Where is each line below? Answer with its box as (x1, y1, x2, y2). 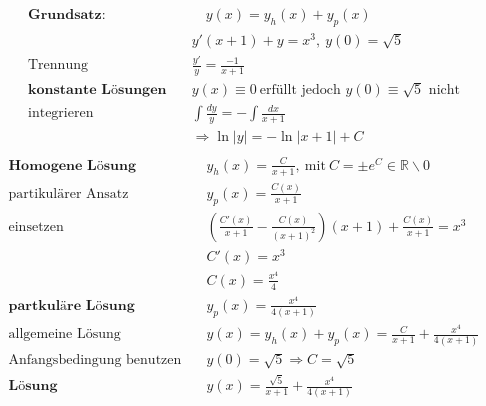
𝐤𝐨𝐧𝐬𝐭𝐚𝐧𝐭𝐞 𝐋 (28, 82, 111, 97)
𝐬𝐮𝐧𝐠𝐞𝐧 (117, 82, 167, 97)
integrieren (28, 106, 94, 121)
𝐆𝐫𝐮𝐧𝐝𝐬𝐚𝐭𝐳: (28, 8, 106, 23)
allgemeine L (8, 327, 86, 342)
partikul (8, 186, 58, 201)
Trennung (28, 58, 88, 73)
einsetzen (8, 219, 64, 234)
